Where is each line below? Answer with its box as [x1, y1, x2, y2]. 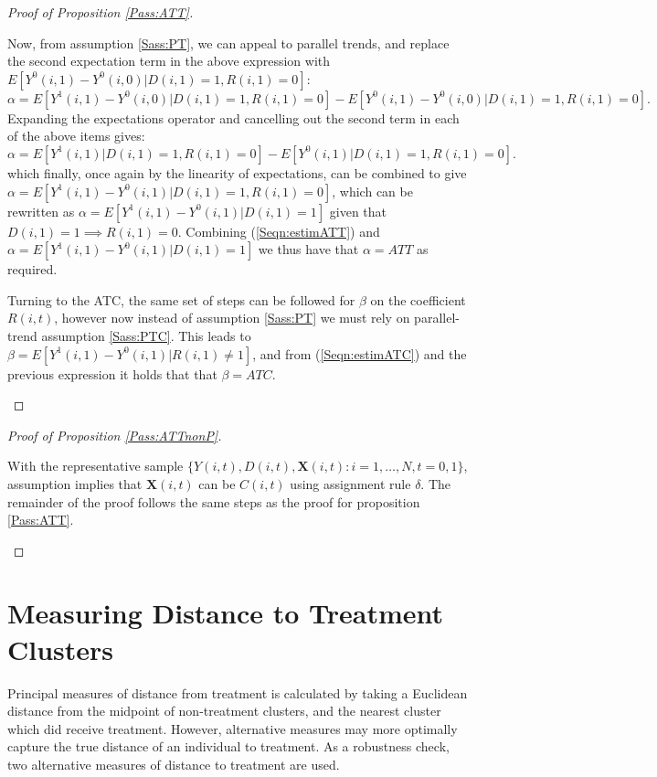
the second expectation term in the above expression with [7, 51, 331, 70]
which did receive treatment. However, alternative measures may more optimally [7, 718, 458, 738]
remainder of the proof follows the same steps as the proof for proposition [7, 492, 420, 511]
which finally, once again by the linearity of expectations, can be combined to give [7, 163, 467, 182]
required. [7, 260, 58, 279]
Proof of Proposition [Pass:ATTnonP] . [7, 425, 222, 444]
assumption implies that [7, 474, 143, 493]
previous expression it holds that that [7, 364, 217, 383]
